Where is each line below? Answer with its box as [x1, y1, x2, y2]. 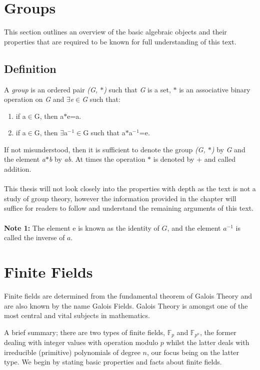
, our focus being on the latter [146, 347, 239, 357]
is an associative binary [179, 84, 250, 94]
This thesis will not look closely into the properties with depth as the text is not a [4, 183, 256, 194]
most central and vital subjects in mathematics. [4, 310, 150, 321]
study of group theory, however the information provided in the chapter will [4, 193, 236, 203]
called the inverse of [4, 232, 65, 243]
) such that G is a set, [103, 84, 171, 94]
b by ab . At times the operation [48, 154, 145, 164]
